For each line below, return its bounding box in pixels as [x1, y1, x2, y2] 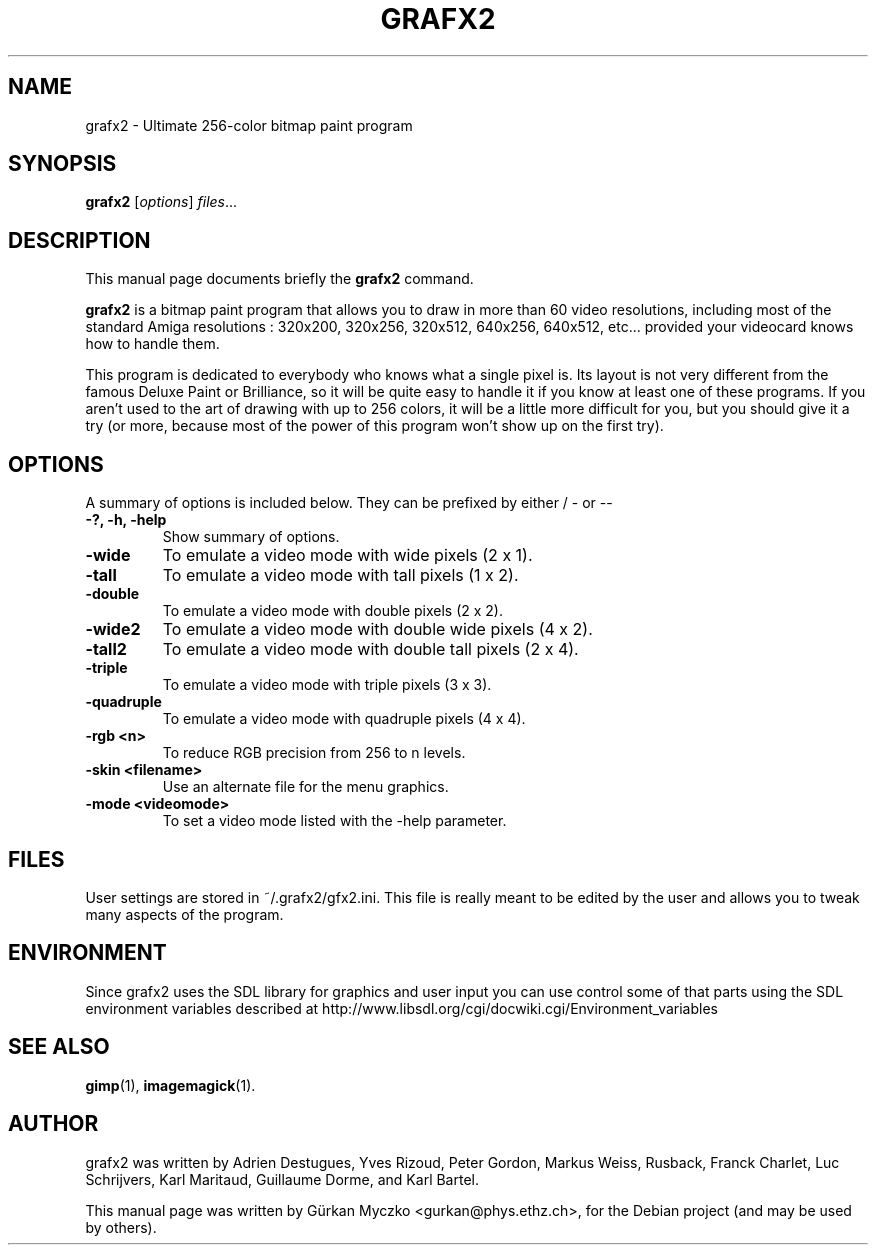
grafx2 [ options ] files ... [85, 193, 238, 211]
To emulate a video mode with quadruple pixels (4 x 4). [162, 710, 526, 728]
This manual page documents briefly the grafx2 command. [85, 270, 474, 288]
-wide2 [85, 619, 141, 640]
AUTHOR [8, 1111, 99, 1137]
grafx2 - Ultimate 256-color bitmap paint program [85, 116, 413, 134]
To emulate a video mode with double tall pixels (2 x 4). [162, 639, 579, 660]
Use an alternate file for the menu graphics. [162, 778, 449, 796]
